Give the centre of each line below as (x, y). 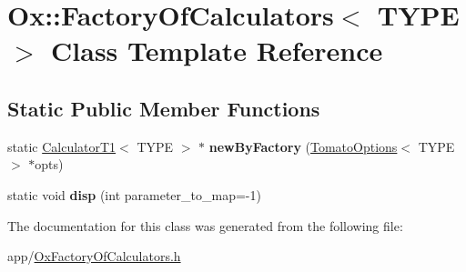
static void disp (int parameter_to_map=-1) (134, 194)
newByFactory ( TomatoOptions (303, 146)
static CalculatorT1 (62, 146)
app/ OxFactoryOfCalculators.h (94, 256)
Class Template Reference (217, 50)
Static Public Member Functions (164, 108)
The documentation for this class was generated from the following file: (205, 225)
